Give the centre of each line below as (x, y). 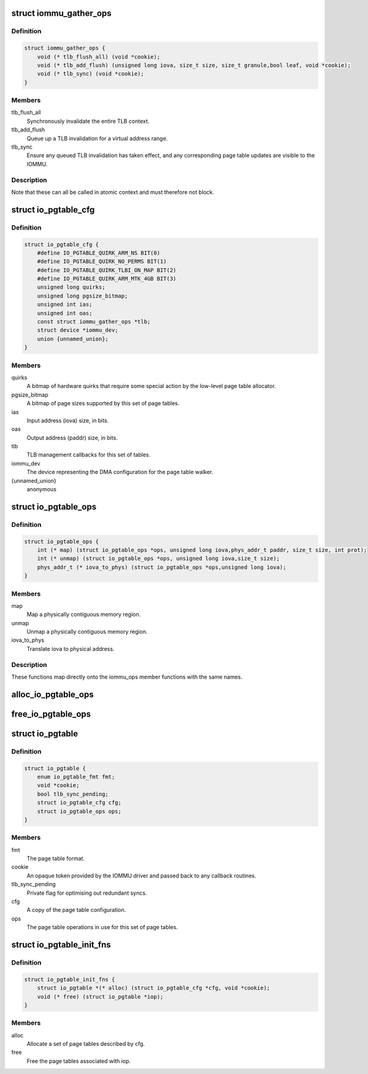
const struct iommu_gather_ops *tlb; (94, 322)
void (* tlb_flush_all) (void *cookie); (99, 56)
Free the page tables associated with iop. (79, 1061)
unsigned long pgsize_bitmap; (82, 296)
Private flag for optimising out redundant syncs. (87, 893)
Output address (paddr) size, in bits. (72, 438)
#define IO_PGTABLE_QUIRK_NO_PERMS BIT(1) (102, 262)
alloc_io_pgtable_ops (53, 694)
